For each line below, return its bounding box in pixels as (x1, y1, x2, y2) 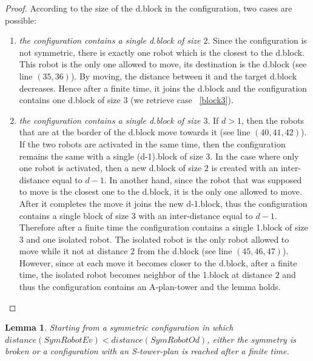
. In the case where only (210, 149, 299, 162)
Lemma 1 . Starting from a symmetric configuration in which (5, 321, 234, 334)
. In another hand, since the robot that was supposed (104, 173, 302, 186)
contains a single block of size (19, 209, 129, 221)
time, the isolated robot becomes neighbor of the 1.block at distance (19, 268, 272, 281)
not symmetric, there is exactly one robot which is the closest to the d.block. (19, 46, 305, 58)
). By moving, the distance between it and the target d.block (70, 69, 297, 82)
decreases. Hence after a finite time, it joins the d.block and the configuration (19, 81, 307, 94)
